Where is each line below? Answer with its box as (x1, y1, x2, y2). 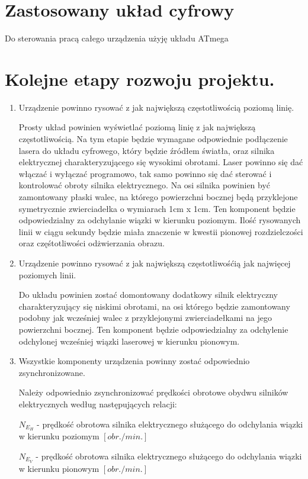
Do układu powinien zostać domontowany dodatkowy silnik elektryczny (18, 288, 278, 301)
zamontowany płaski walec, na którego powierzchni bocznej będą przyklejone (18, 191, 298, 202)
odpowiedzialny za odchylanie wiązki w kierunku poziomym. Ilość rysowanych (18, 214, 301, 226)
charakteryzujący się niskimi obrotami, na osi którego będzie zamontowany (18, 300, 290, 312)
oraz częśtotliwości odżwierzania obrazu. (18, 237, 165, 249)
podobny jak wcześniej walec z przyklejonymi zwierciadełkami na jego (18, 311, 272, 324)
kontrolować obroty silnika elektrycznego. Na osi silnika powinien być (18, 179, 271, 191)
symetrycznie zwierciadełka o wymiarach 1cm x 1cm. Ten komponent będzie (18, 202, 296, 214)
